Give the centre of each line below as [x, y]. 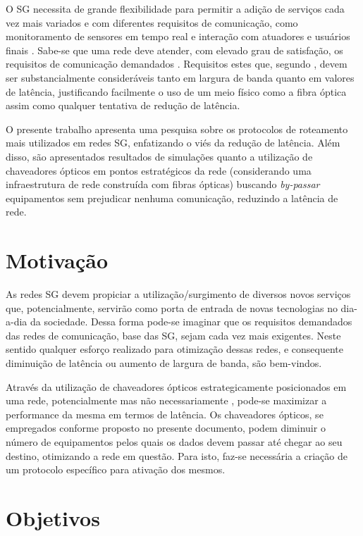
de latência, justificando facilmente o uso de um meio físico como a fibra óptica [176, 91]
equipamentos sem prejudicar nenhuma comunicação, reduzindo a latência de [172, 198]
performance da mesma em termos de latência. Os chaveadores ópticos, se [165, 414]
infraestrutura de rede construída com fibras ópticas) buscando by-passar [163, 184]
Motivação [57, 260]
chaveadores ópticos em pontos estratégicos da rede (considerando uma [159, 170]
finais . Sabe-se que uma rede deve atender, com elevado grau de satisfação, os [174, 50]
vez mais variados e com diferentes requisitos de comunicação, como [152, 22]
